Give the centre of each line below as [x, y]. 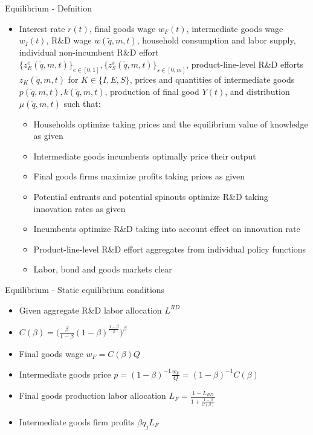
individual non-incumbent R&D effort [89, 52]
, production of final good [152, 91]
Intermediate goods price [65, 374]
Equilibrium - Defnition [48, 8]
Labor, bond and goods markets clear [103, 269]
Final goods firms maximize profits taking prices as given [139, 176]
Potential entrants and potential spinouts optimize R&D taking [151, 197]
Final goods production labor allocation [92, 395]
